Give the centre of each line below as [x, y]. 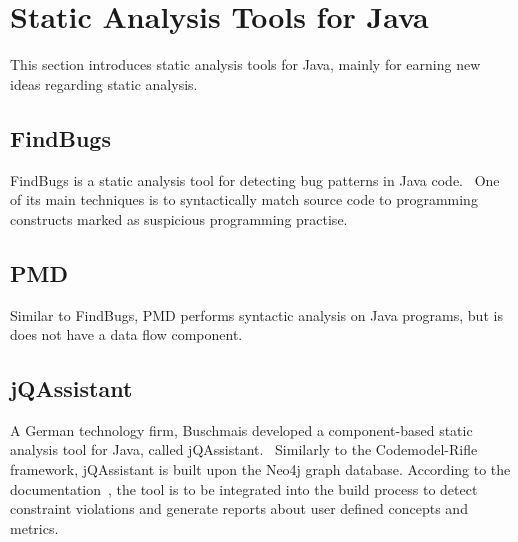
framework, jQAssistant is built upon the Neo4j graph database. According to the [260, 469]
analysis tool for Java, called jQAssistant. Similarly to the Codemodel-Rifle [244, 449]
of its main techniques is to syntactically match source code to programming [244, 199]
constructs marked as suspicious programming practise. [179, 218]
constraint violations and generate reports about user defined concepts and [239, 508]
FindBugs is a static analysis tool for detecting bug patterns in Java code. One [255, 179]
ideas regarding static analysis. [104, 83]
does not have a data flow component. [126, 334]
